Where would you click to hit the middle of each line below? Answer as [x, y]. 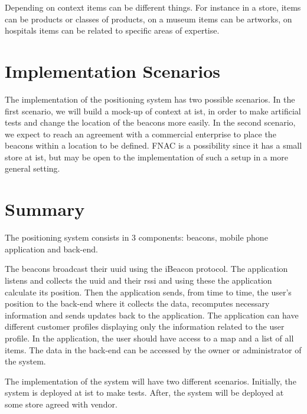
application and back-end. [51, 249]
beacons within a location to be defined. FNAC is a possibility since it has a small [153, 145]
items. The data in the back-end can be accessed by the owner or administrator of [153, 349]
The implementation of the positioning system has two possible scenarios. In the [150, 99]
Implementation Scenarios [113, 70]
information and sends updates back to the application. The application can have [152, 315]
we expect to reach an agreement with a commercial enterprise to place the [141, 134]
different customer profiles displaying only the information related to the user [145, 326]
